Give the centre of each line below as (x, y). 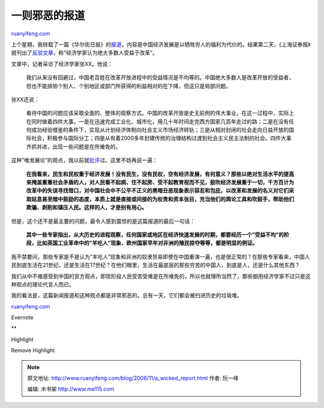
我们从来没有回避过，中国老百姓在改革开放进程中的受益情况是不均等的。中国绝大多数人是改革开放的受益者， (160, 77)
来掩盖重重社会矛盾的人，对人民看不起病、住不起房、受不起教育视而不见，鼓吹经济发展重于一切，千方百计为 (160, 182)
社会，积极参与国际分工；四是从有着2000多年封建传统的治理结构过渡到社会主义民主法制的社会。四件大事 (161, 138)
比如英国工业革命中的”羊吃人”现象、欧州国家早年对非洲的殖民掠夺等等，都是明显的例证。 (147, 243)
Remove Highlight (33, 350)
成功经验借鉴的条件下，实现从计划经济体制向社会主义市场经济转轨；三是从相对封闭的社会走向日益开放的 (160, 130)
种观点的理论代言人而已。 (43, 284)
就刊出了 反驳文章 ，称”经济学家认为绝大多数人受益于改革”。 (85, 53)
